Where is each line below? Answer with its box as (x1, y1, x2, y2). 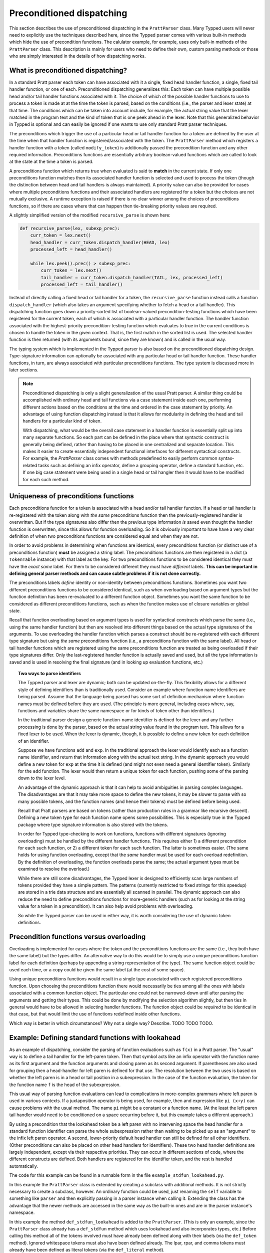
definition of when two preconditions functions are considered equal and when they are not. (9, 533, 199, 539)
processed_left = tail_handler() (40, 282, 123, 288)
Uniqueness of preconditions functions (9, 492, 134, 501)
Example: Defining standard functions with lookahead (9, 1033, 181, 1042)
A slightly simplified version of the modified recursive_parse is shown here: (9, 212, 171, 218)
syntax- (218, 455, 234, 461)
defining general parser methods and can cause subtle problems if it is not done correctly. (9, 570, 201, 576)
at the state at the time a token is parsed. (9, 158, 93, 165)
